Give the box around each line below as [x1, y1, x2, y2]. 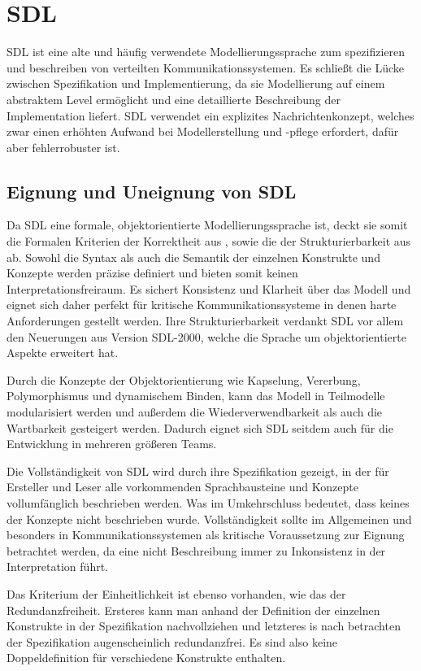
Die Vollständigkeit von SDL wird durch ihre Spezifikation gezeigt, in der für [7, 462, 389, 479]
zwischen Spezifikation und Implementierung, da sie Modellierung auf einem [7, 75, 385, 92]
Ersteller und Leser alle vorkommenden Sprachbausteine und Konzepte [7, 478, 358, 495]
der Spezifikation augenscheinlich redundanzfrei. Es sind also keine [7, 633, 338, 650]
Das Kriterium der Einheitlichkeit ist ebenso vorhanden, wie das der [7, 585, 346, 602]
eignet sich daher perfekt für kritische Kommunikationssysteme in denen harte [7, 296, 397, 313]
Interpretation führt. [7, 558, 108, 575]
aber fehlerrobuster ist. [7, 138, 120, 155]
